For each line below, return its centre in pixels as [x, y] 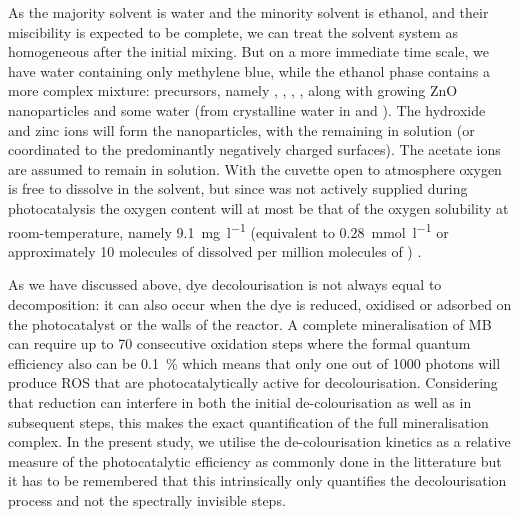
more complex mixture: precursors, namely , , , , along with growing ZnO [233, 90]
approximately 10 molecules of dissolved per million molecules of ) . [215, 250]
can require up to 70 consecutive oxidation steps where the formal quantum [239, 343]
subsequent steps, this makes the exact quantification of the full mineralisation [248, 421]
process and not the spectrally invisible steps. [147, 499]
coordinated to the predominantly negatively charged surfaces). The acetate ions [254, 149]
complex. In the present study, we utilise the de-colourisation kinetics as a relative [259, 441]
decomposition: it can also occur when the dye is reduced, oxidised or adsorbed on [260, 303]
